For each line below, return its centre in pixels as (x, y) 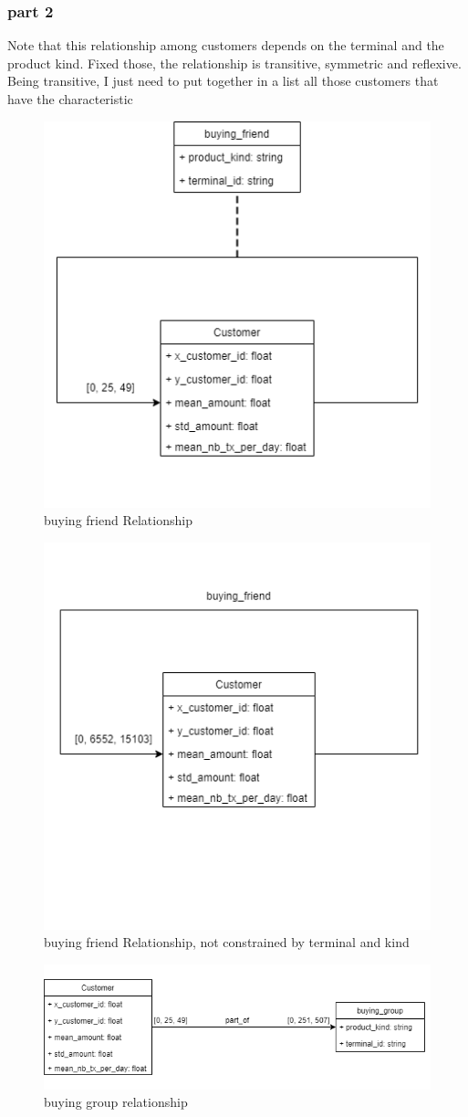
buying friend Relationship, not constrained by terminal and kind (227, 942)
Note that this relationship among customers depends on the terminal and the (226, 45)
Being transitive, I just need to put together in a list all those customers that (223, 81)
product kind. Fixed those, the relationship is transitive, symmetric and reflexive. (234, 63)
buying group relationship (116, 1102)
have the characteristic (70, 99)
